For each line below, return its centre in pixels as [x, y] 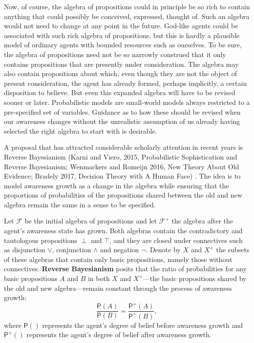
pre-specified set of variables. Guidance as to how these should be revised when [122, 111]
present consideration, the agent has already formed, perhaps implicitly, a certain [126, 83]
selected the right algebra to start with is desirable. [81, 131]
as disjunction [25, 250]
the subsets [233, 250]
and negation [119, 250]
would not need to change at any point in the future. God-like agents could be [121, 26]
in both [99, 278]
